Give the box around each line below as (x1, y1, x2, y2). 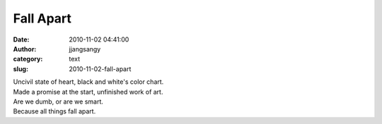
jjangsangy (69, 44, 101, 53)
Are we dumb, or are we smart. (13, 97, 104, 106)
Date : (13, 35, 30, 44)
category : (13, 55, 43, 63)
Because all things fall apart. (13, 107, 96, 116)
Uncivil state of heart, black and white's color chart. (13, 77, 164, 86)
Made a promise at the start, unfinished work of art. (13, 87, 163, 96)
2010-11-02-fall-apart (69, 64, 132, 73)
